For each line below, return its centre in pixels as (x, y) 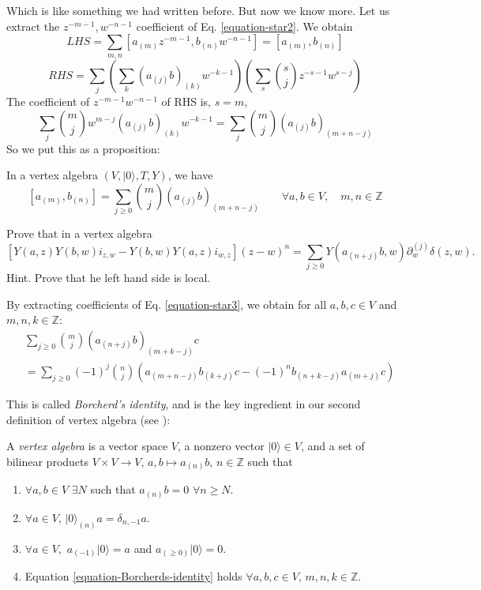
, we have (190, 175)
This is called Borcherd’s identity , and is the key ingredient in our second (184, 403)
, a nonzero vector (221, 446)
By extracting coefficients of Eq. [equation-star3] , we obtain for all (167, 304)
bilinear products (48, 461)
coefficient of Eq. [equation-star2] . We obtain (244, 26)
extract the (33, 26)
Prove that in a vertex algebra (79, 233)
